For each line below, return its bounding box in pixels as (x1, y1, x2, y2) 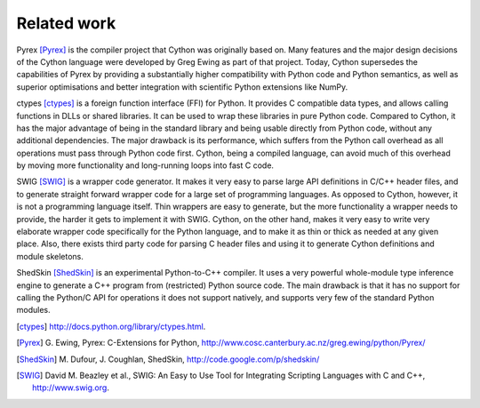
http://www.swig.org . (32, 382, 110, 393)
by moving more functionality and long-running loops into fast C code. (16, 160, 275, 171)
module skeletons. (16, 251, 84, 261)
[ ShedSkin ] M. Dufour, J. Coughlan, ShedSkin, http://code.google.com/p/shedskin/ (16, 354, 320, 364)
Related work (16, 13, 116, 33)
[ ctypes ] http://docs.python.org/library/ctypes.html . (16, 321, 206, 332)
